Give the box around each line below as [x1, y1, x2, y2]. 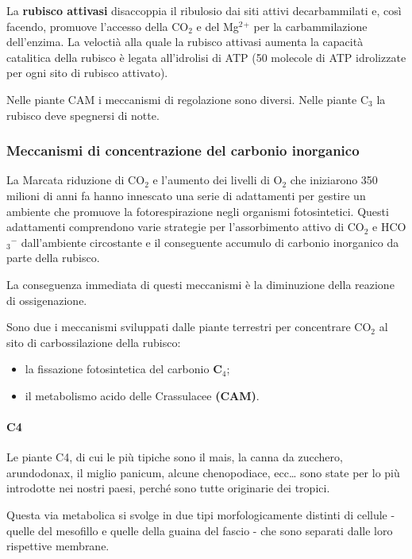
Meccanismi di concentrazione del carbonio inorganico [6, 141, 360, 160]
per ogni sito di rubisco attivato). [6, 64, 168, 81]
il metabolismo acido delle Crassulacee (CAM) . [25, 387, 260, 403]
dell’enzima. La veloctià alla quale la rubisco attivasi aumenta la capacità [6, 33, 364, 50]
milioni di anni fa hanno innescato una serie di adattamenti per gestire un [6, 187, 366, 203]
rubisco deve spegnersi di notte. [6, 106, 160, 123]
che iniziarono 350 [290, 172, 378, 188]
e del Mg [196, 17, 239, 34]
